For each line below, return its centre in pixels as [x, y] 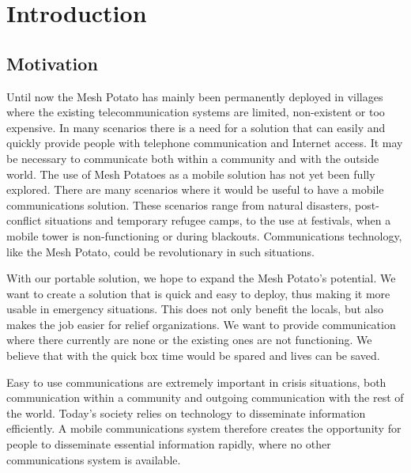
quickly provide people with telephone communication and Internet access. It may [205, 143]
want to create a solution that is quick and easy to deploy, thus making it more [198, 293]
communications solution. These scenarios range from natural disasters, [179, 204]
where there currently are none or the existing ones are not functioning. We [189, 340]
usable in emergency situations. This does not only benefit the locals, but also [195, 309]
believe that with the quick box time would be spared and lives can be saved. [193, 356]
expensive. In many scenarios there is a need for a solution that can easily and [196, 127]
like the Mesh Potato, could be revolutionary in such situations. [160, 251]
